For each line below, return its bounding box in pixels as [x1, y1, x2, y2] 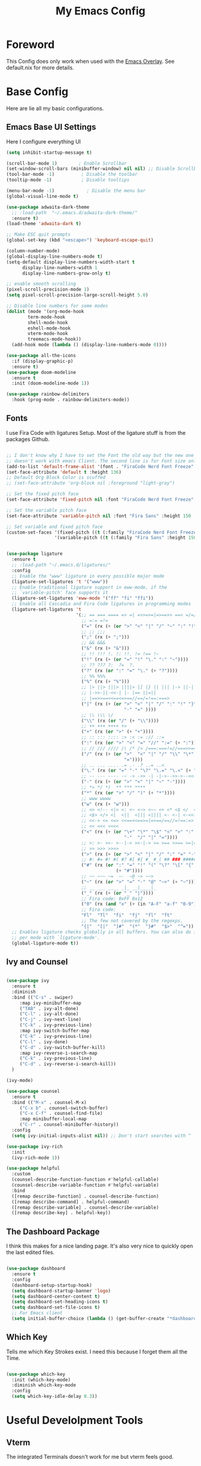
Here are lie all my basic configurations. [6, 105, 104, 112]
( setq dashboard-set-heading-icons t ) [11, 1299, 109, 1305]
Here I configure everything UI [6, 138, 81, 145]
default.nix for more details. [6, 64, 74, 71]
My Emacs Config [56, 4, 145, 18]
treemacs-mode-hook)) [28, 336, 82, 342]
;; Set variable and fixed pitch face [6, 523, 103, 530]
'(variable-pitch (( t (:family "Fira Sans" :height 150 [54, 535, 197, 541]
